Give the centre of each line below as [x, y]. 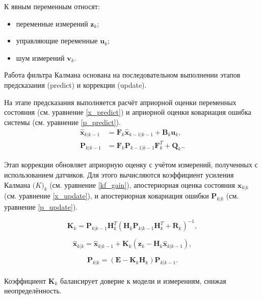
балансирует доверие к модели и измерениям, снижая [143, 280]
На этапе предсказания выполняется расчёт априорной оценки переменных [120, 102]
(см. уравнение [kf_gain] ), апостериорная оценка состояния [142, 184]
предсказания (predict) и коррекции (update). [75, 84]
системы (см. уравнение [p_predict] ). [62, 122]
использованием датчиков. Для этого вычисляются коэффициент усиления [119, 174]
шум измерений [40, 57]
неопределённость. [33, 291]
